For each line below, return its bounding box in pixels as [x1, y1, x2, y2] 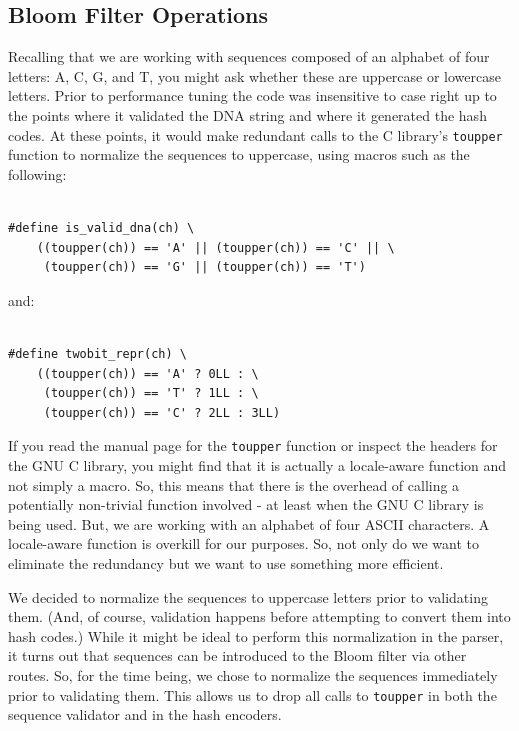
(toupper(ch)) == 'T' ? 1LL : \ [43, 386, 259, 401]
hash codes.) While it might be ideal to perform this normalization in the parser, [8, 625, 504, 646]
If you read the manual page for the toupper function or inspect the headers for [8, 435, 498, 456]
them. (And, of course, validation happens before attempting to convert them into [8, 606, 511, 627]
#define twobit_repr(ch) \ [8, 346, 187, 361]
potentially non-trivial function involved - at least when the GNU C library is [8, 494, 484, 515]
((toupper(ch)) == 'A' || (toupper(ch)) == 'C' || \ [36, 240, 395, 255]
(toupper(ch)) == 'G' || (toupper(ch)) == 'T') [43, 260, 366, 275]
